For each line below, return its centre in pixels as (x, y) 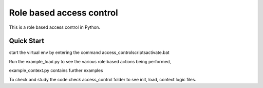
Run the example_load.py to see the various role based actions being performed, (90, 61)
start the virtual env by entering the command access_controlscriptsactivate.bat (89, 53)
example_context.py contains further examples (56, 70)
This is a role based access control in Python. (55, 27)
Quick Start (27, 41)
